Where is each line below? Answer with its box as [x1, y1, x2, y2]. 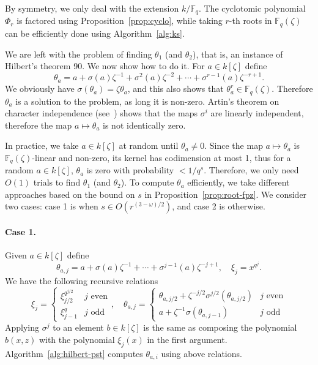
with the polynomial [39, 333, 115, 345]
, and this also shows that [127, 82, 224, 95]
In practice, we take [5, 139, 79, 152]
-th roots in [229, 14, 272, 27]
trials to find [33, 176, 81, 189]
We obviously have [5, 82, 75, 95]
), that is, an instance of [192, 47, 283, 60]
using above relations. [161, 347, 242, 359]
